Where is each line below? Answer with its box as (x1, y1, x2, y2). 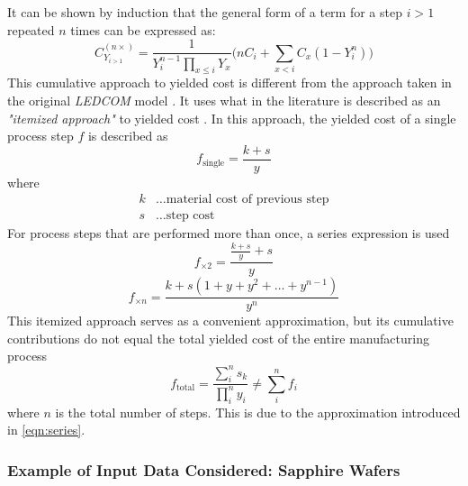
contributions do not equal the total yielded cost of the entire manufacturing (7, 328, 429, 347)
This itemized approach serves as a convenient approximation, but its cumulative (7, 311, 454, 330)
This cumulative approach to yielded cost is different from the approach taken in (7, 73, 452, 92)
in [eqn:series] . (7, 420, 85, 439)
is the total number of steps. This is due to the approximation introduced (55, 402, 461, 421)
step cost (166, 209, 215, 223)
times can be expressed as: (70, 20, 216, 39)
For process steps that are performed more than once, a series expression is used (7, 224, 450, 243)
